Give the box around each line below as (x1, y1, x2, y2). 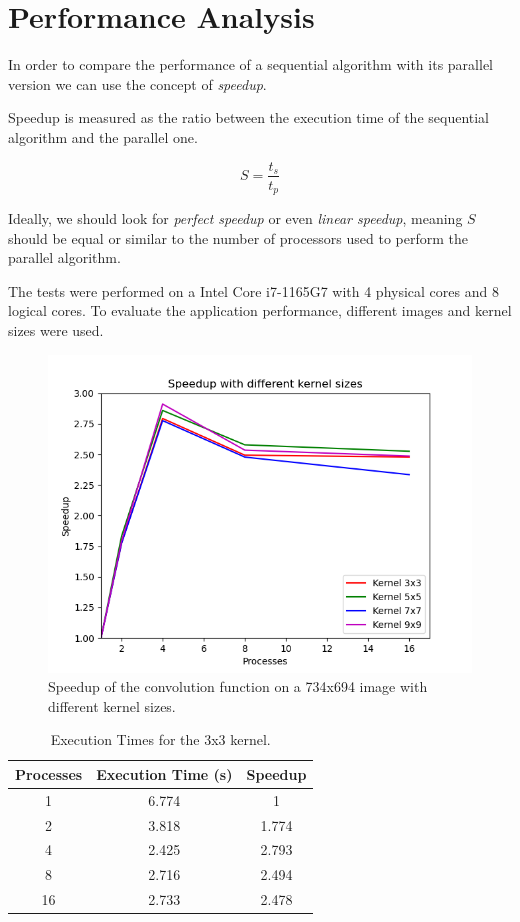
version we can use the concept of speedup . (8, 73, 267, 94)
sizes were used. (8, 319, 104, 340)
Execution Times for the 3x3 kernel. (50, 729, 271, 750)
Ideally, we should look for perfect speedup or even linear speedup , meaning (8, 208, 463, 229)
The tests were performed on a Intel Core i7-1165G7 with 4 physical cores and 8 (8, 280, 499, 301)
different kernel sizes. (48, 695, 176, 716)
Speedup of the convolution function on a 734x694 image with (48, 676, 428, 697)
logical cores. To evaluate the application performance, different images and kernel (8, 300, 512, 321)
